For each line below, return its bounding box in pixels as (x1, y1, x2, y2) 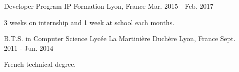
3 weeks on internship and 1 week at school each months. (4, 17, 175, 27)
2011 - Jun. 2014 (4, 43, 54, 53)
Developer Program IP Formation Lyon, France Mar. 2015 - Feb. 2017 (4, 1, 214, 11)
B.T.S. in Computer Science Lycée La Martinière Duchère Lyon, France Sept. (4, 33, 236, 43)
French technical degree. (4, 59, 76, 69)
